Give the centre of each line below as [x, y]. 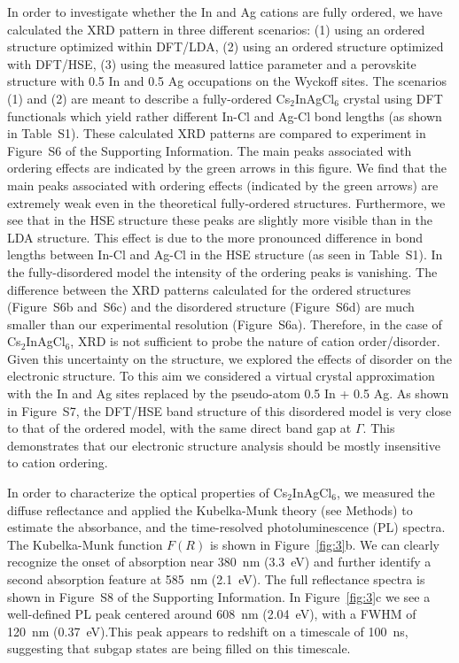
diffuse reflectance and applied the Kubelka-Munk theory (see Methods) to [210, 509]
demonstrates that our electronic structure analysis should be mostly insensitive [224, 445]
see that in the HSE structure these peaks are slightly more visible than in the [220, 220]
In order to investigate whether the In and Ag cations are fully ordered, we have [225, 12]
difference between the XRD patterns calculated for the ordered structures [209, 289]
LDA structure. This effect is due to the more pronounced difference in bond [215, 237]
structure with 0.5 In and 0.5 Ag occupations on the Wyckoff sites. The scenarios [227, 81]
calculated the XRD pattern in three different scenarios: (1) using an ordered [216, 29]
